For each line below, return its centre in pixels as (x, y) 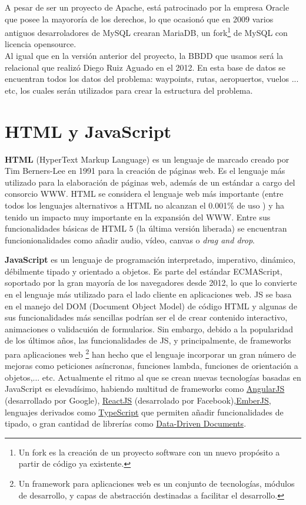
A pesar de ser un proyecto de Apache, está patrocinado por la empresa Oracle (147, 7)
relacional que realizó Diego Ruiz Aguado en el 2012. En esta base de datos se (145, 67)
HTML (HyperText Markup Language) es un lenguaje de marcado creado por (147, 159)
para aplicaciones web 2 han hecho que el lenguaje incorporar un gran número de (151, 353)
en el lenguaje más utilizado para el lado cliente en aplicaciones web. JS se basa (148, 294)
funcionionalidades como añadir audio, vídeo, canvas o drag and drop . (130, 240)
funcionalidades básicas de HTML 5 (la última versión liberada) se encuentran (146, 228)
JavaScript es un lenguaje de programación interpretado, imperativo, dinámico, (150, 260)
